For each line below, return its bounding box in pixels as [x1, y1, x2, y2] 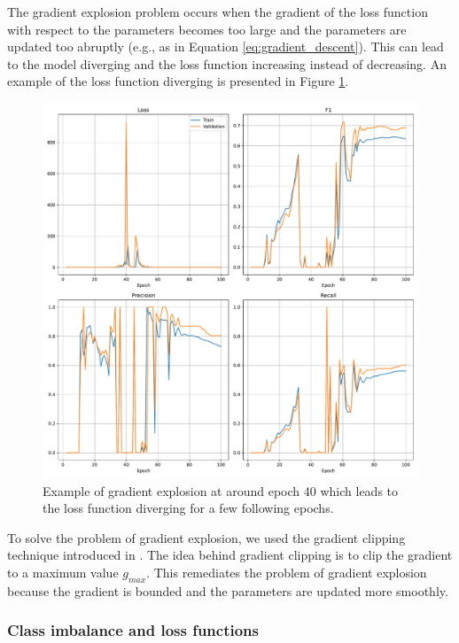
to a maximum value [7, 562, 119, 581]
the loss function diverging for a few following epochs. [43, 499, 334, 517]
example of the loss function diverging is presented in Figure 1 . [7, 72, 349, 90]
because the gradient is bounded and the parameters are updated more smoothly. [7, 581, 448, 600]
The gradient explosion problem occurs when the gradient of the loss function [7, 3, 428, 20]
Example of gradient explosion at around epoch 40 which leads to [43, 481, 399, 500]
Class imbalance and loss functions [7, 619, 259, 641]
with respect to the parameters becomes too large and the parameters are [7, 19, 407, 38]
